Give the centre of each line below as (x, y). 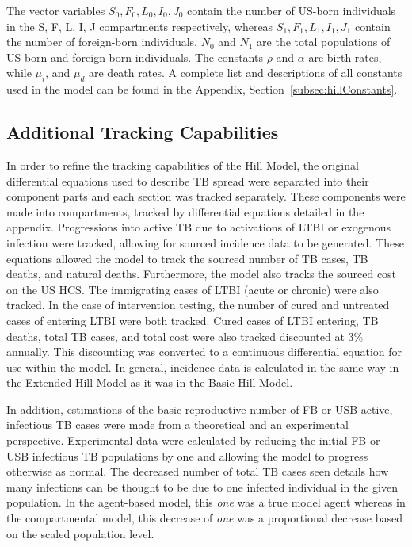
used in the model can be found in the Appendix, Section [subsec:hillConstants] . (202, 89)
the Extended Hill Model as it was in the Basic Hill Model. (150, 383)
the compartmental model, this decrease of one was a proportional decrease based (204, 518)
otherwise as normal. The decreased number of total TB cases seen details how (198, 471)
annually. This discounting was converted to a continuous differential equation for (204, 352)
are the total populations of (324, 42)
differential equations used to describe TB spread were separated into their (188, 180)
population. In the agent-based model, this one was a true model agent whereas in (206, 502)
